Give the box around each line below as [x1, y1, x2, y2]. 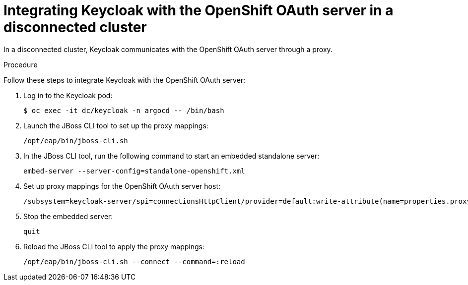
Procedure [3, 60, 38, 69]
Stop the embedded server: [23, 212, 113, 221]
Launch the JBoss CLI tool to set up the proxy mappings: [23, 121, 208, 130]
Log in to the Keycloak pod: [23, 91, 113, 100]
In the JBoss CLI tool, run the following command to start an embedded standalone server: [23, 151, 320, 160]
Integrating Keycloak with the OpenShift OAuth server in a [3, 2, 394, 19]
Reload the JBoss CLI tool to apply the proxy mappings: [23, 242, 204, 251]
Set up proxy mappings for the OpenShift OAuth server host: [23, 181, 220, 190]
